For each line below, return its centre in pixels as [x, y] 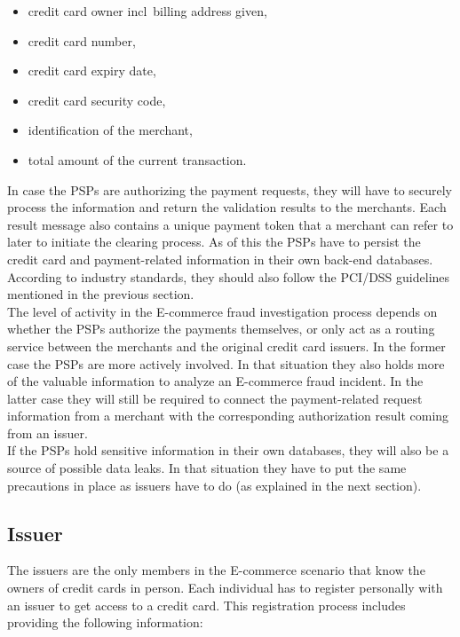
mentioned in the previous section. [101, 294]
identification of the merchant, [110, 130]
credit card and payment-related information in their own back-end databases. [220, 259]
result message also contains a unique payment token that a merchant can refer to [230, 224]
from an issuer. [48, 433]
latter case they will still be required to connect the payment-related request [215, 398]
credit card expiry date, [92, 71]
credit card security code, [97, 100]
